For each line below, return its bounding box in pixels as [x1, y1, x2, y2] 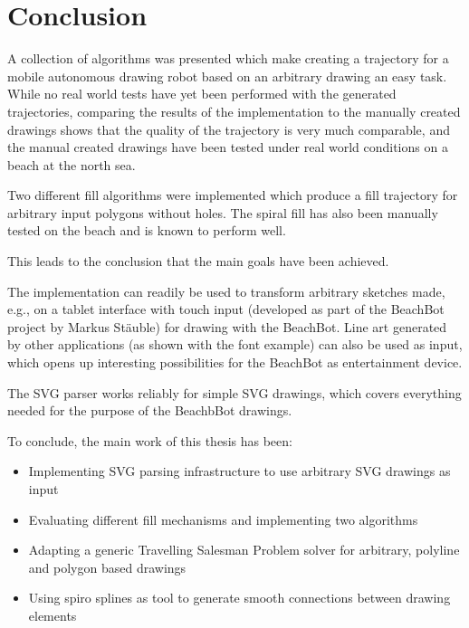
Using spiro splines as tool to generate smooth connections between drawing [28, 588, 451, 607]
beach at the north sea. [7, 155, 136, 174]
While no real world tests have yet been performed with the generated [7, 84, 397, 103]
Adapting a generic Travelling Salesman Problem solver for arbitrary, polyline [28, 540, 460, 559]
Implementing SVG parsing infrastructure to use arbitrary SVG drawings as [28, 461, 451, 481]
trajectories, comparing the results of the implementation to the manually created [7, 101, 461, 120]
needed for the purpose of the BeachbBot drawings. [7, 401, 292, 420]
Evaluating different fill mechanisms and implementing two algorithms [28, 509, 418, 528]
